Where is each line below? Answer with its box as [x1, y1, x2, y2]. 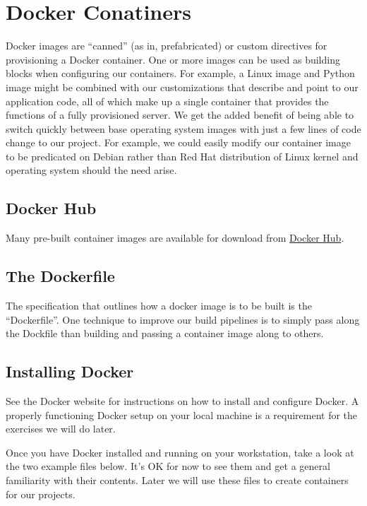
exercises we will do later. [6, 421, 116, 436]
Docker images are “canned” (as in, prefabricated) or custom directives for [6, 38, 327, 53]
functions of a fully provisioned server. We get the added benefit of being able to [6, 107, 354, 122]
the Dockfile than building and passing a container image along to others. [6, 326, 324, 341]
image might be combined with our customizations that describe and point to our [6, 79, 359, 94]
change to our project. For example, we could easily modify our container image [6, 135, 351, 150]
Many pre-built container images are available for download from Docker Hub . [6, 230, 344, 245]
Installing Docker [6, 360, 134, 382]
